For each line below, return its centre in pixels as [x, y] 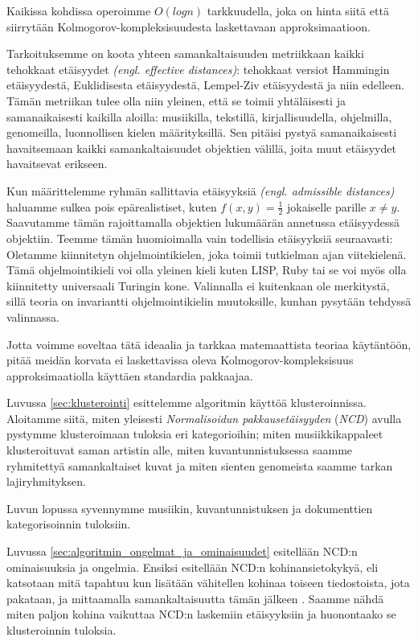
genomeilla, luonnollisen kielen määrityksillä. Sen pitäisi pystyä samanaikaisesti [202, 132]
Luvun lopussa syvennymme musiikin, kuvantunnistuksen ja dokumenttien [190, 508]
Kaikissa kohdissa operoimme [79, 10]
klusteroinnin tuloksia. [61, 630]
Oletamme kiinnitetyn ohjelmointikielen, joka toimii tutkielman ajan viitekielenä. [207, 254]
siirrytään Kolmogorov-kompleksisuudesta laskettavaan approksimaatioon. [189, 26]
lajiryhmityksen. [46, 481]
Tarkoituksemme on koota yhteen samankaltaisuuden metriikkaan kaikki [185, 53]
